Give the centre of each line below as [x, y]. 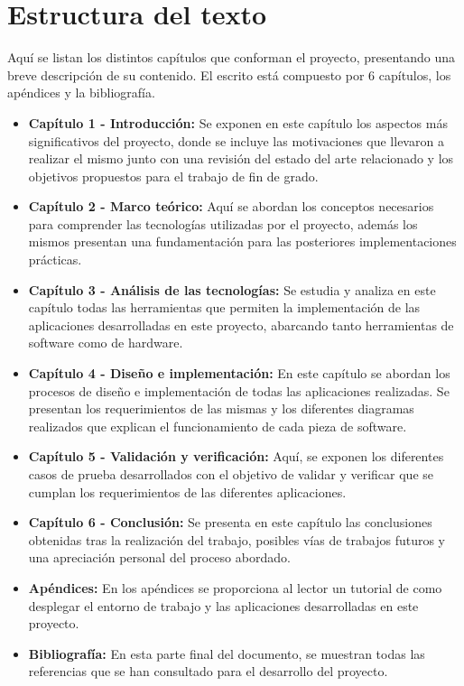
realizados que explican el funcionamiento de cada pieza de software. [218, 426]
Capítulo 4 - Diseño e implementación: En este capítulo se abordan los [239, 373]
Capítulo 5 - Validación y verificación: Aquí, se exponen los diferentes [236, 456]
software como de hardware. [106, 343]
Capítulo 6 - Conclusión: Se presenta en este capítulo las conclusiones [230, 522]
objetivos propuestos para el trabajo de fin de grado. [173, 176]
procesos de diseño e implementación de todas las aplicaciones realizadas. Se [239, 390]
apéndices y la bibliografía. [81, 93]
